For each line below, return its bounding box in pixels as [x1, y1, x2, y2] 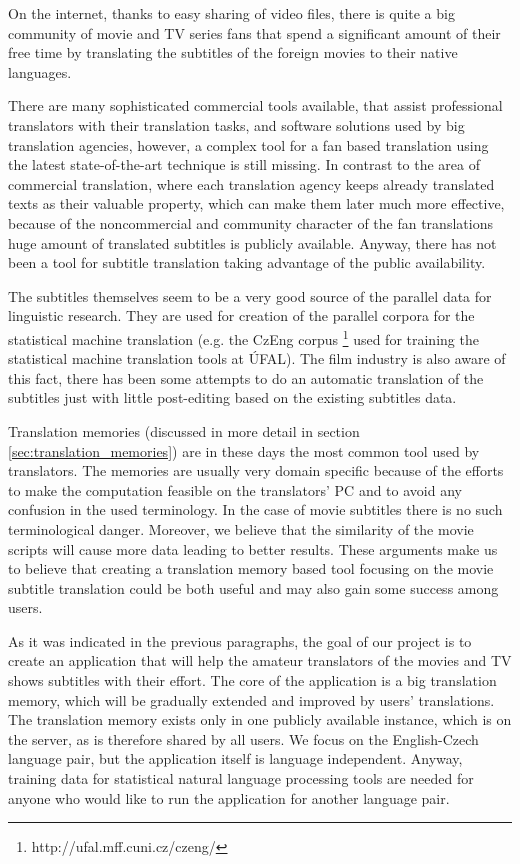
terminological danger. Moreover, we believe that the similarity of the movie [8, 518, 474, 539]
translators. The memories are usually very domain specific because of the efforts [8, 460, 504, 481]
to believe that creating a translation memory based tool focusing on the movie [8, 558, 494, 579]
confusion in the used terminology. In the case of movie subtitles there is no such [8, 499, 503, 520]
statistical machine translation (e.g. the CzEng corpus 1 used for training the [8, 325, 479, 349]
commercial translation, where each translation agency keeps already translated [8, 173, 495, 194]
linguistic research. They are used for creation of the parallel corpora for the [8, 305, 475, 326]
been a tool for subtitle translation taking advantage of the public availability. [8, 252, 486, 273]
